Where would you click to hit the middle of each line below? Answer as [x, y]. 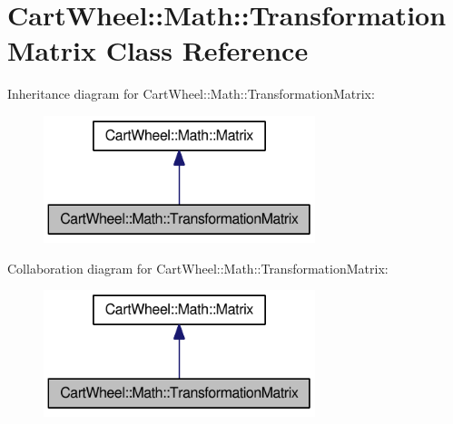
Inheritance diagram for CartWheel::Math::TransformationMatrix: [191, 94]
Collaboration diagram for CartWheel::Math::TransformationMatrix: [198, 268]
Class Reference [207, 50]
